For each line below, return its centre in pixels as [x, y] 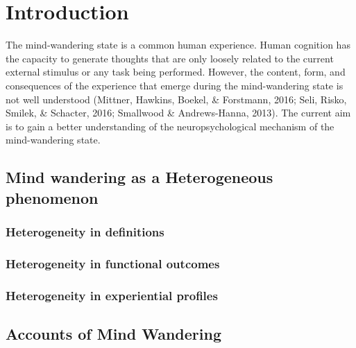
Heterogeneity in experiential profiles [112, 295]
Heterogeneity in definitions [85, 231]
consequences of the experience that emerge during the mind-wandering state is [175, 85]
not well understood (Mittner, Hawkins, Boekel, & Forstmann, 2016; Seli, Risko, [176, 99]
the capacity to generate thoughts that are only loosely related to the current [170, 58]
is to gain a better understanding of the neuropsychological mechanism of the [170, 126]
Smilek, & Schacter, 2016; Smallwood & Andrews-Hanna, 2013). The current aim [178, 113]
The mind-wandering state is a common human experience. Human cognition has [178, 45]
